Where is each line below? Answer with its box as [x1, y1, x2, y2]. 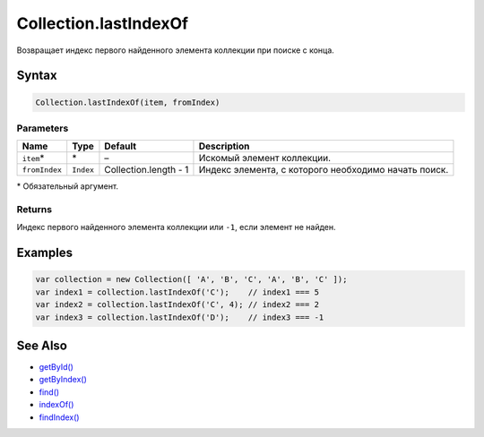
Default [104, 140, 137, 152]
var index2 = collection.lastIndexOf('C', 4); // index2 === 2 [35, 300, 320, 310]
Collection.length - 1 [104, 164, 189, 176]
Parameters [16, 122, 69, 134]
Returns [16, 203, 53, 216]
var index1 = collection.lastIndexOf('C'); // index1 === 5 [35, 287, 320, 297]
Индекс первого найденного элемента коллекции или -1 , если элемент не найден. [16, 222, 336, 233]
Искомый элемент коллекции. [198, 152, 332, 165]
